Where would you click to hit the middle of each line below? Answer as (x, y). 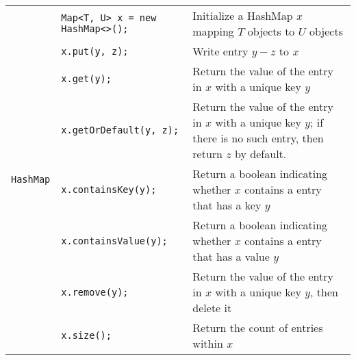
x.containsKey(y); (109, 189)
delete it (212, 308)
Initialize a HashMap (243, 15)
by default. (261, 154)
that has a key (227, 205)
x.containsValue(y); (114, 241)
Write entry (220, 51)
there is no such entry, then (258, 138)
